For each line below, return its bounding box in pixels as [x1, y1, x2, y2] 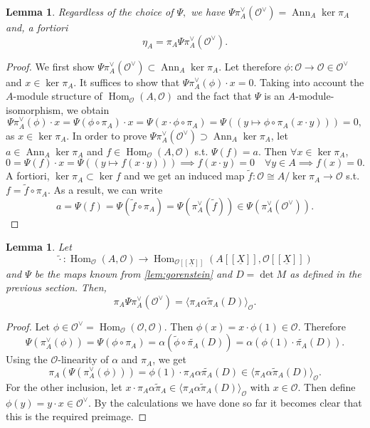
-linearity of [58, 352, 109, 367]
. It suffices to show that [73, 74, 180, 89]
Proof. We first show [6, 58, 95, 73]
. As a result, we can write [47, 182, 163, 197]
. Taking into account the [253, 74, 364, 89]
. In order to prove [66, 127, 147, 142]
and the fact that [176, 88, 252, 103]
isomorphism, [6, 102, 64, 117]
